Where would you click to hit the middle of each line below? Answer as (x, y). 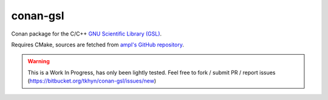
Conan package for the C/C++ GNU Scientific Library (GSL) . (87, 34)
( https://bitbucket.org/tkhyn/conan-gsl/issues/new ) (92, 81)
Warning (39, 61)
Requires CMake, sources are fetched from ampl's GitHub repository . (98, 45)
